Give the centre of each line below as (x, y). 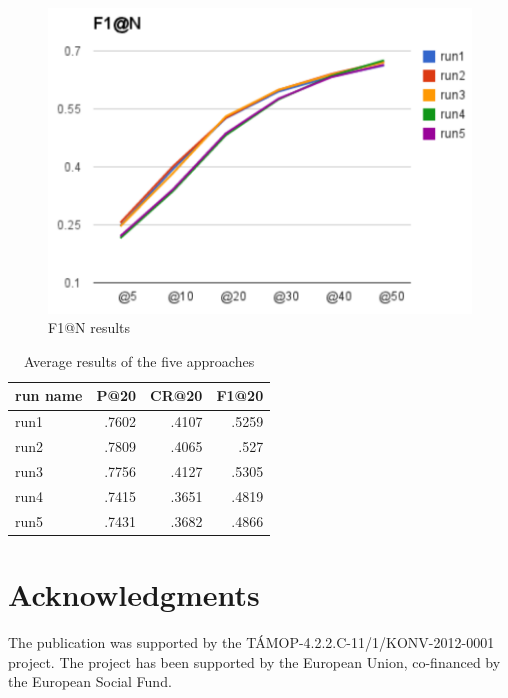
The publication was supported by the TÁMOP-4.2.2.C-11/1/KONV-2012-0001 (251, 641)
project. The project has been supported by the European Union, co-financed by (254, 661)
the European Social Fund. (90, 681)
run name (49, 395)
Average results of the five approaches (139, 360)
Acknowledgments (134, 593)
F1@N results (89, 327)
